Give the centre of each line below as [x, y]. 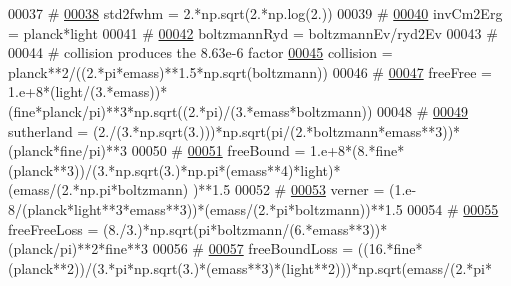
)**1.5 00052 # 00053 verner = [288, 189]
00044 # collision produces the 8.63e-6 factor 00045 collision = [200, 52]
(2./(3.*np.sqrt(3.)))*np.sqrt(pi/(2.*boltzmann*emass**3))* [276, 130]
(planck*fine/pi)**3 [68, 150]
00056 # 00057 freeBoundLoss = [253, 248]
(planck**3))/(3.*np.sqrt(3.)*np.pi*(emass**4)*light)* [174, 169]
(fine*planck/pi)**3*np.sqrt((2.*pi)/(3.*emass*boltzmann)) [190, 110]
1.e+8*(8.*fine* [357, 150]
